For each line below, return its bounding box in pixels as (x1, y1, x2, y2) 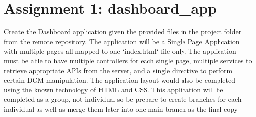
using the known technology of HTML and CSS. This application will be (4, 84, 223, 94)
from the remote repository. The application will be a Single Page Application (4, 36, 240, 46)
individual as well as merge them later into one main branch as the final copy (4, 103, 238, 114)
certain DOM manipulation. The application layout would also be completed (4, 75, 235, 85)
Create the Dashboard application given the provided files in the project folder (4, 27, 242, 37)
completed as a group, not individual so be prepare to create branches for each (4, 94, 242, 104)
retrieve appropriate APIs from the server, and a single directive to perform (4, 65, 233, 75)
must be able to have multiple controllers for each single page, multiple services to (4, 55, 252, 65)
